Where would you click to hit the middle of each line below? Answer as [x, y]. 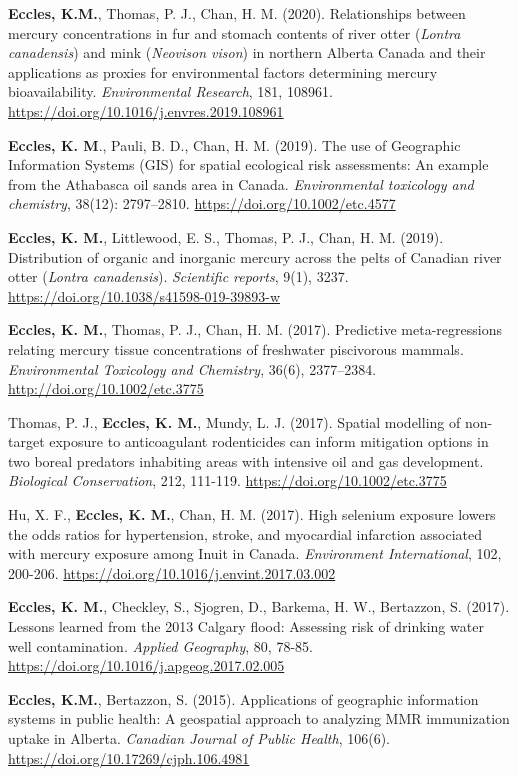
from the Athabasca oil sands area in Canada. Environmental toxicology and [241, 183]
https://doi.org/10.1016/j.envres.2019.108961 [146, 110]
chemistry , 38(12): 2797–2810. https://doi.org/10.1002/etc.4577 [202, 203]
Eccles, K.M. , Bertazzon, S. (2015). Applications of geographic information [243, 698]
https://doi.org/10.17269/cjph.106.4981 [129, 757]
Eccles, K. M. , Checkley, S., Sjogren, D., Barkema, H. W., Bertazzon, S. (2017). [259, 606]
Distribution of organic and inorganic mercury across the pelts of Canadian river [255, 256]
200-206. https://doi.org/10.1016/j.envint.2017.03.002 [172, 572]
